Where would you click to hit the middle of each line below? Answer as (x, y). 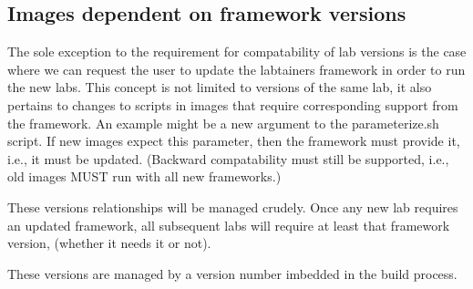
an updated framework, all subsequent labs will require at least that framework (229, 225)
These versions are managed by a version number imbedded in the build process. (232, 273)
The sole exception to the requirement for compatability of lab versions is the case (237, 52)
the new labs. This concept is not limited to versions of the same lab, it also (220, 87)
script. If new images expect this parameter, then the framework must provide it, (234, 141)
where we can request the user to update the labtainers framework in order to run (236, 69)
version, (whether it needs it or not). (109, 243)
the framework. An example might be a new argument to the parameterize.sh (223, 123)
